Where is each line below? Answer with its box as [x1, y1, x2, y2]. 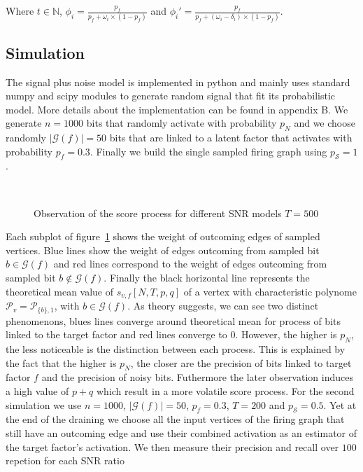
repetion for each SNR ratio [6, 453, 124, 468]
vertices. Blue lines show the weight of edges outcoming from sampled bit [6, 242, 320, 257]
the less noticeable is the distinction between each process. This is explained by [6, 341, 346, 356]
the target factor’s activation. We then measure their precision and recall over [6, 439, 339, 454]
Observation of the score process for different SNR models [34, 205, 282, 220]
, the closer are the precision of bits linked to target [130, 355, 352, 370]
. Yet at [323, 397, 357, 412]
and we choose [294, 116, 355, 130]
